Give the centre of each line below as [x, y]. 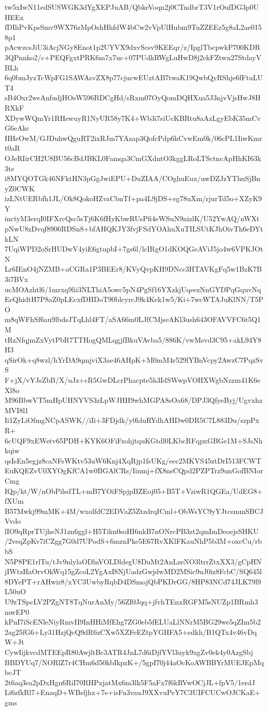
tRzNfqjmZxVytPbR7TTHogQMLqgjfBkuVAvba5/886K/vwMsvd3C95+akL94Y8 [133, 339]
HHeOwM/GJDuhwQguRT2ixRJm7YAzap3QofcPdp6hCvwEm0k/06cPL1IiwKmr [133, 138]
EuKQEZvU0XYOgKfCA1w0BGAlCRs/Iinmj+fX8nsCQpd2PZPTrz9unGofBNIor [134, 470]
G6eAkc [17, 128]
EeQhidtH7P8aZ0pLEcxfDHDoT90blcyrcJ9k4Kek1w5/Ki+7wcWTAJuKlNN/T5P [134, 299]
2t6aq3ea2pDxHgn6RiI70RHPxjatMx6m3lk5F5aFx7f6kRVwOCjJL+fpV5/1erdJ [130, 682]
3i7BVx [16, 279]
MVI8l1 [17, 410]
